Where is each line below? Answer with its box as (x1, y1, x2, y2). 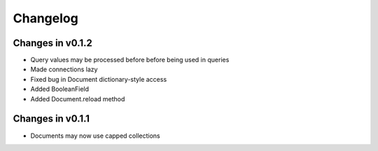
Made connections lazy (30, 65, 98, 73)
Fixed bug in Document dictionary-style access (30, 75, 167, 83)
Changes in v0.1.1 (13, 113, 90, 125)
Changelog (13, 10, 78, 26)
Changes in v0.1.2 (13, 37, 92, 49)
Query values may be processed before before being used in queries (30, 56, 230, 64)
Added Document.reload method (30, 94, 125, 103)
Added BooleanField (30, 85, 90, 94)
